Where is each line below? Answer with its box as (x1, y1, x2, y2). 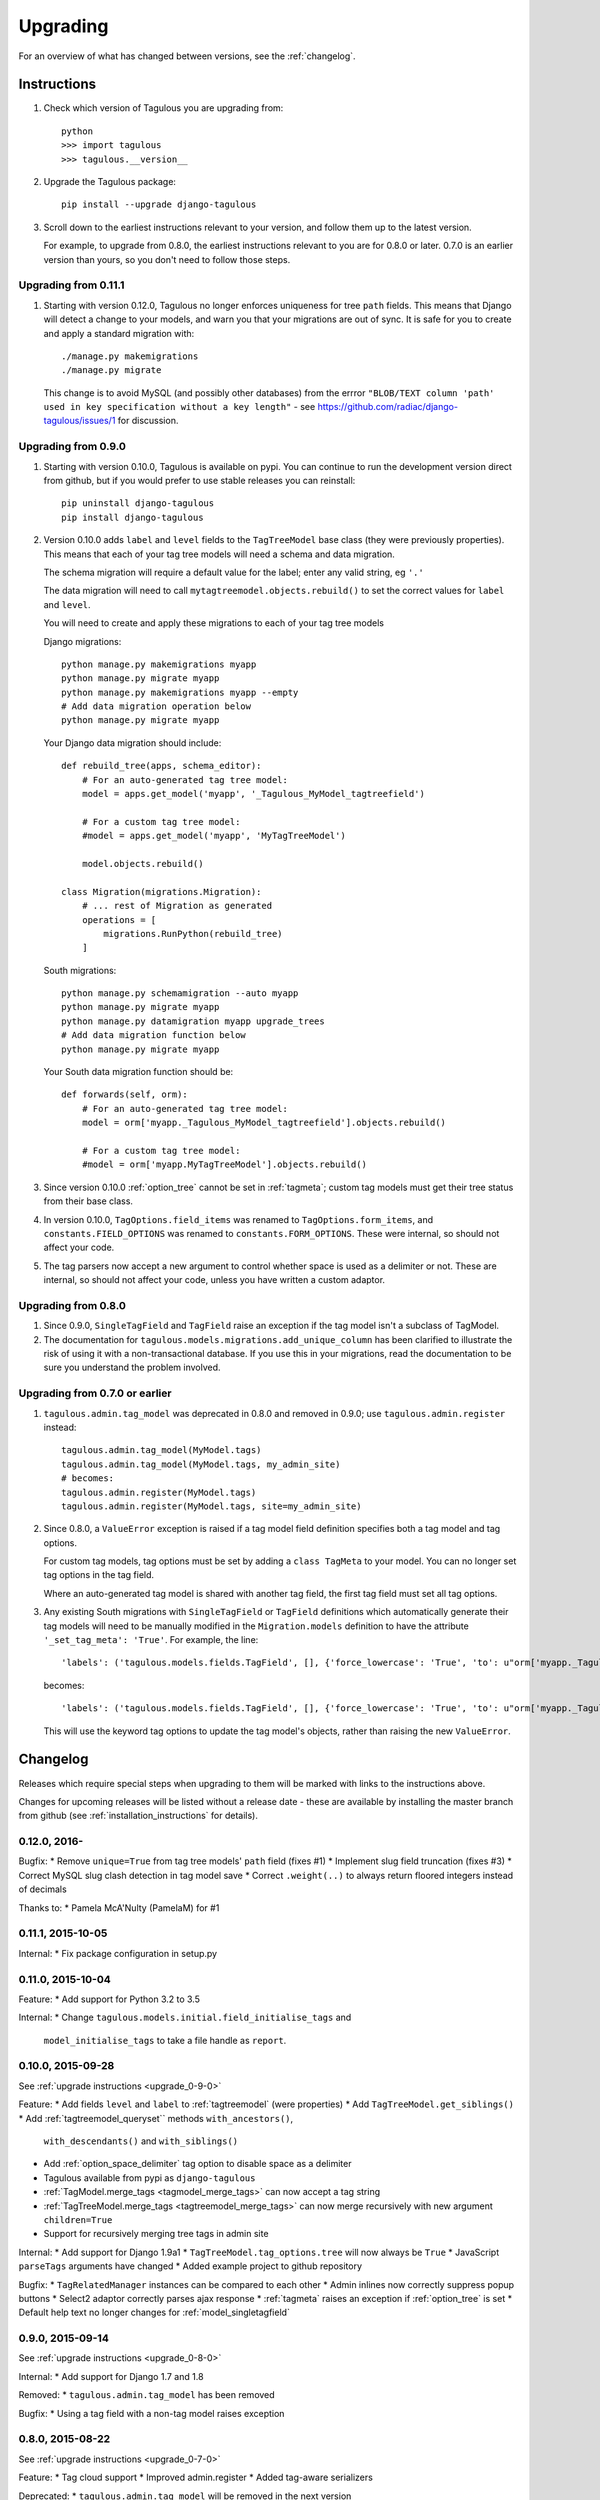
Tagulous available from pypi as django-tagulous (43, 2171, 256, 2184)
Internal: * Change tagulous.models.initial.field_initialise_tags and (18, 2011, 352, 2024)
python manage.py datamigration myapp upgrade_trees (61, 1015, 325, 1027)
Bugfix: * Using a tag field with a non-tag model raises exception (18, 2407, 285, 2419)
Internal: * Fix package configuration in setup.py (18, 1947, 218, 1959)
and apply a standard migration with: (43, 327, 195, 339)
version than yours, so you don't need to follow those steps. (43, 253, 291, 265)
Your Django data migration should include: (43, 736, 222, 749)
